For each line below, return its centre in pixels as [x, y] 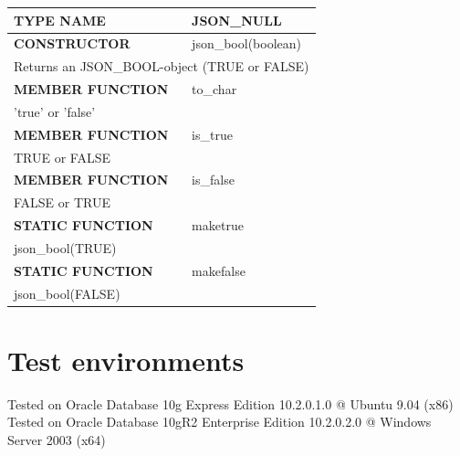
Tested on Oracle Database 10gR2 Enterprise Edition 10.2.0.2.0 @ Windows [220, 422]
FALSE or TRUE [63, 202]
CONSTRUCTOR [72, 43]
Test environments [126, 360]
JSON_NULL [237, 20]
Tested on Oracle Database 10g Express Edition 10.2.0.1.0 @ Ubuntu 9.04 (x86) [230, 403]
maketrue [218, 225]
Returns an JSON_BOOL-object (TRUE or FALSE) [162, 66]
